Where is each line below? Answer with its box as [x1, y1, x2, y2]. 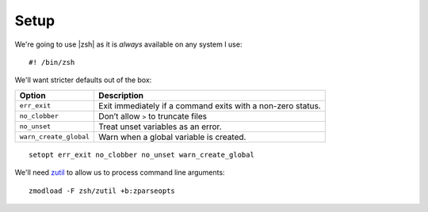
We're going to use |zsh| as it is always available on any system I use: [14, 40, 243, 49]
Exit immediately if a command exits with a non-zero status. [98, 100, 321, 111]
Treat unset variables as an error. [98, 121, 222, 132]
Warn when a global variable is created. [98, 131, 246, 142]
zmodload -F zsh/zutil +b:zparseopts [29, 186, 176, 195]
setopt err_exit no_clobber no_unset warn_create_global [29, 150, 255, 159]
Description [98, 89, 144, 100]
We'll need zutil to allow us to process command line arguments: [14, 168, 225, 177]
